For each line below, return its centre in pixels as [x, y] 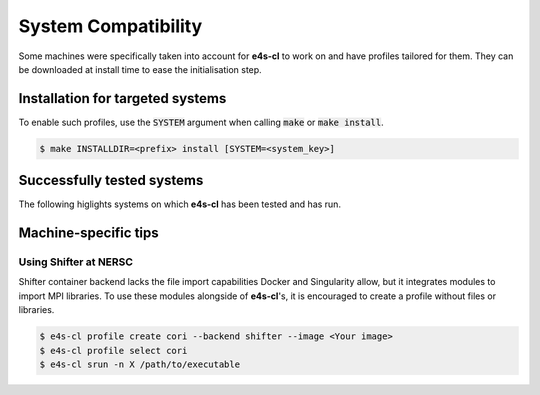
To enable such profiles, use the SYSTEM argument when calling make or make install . [201, 122]
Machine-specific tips [88, 233]
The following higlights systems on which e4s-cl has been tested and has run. [180, 204]
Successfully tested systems [111, 180]
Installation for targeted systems [122, 98]
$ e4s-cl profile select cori [113, 350]
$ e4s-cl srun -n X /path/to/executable [139, 364]
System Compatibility [110, 26]
